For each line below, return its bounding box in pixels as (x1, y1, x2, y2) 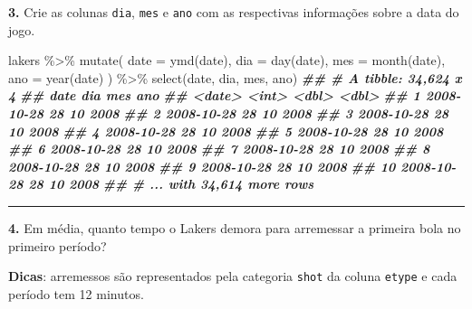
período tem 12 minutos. (8, 284, 144, 303)
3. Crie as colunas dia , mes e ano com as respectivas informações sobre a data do (8, 3, 459, 21)
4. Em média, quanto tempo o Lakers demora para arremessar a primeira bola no (8, 219, 461, 237)
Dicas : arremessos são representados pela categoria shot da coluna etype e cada (8, 267, 458, 286)
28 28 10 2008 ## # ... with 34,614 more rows (8, 174, 314, 193)
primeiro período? (8, 236, 107, 255)
